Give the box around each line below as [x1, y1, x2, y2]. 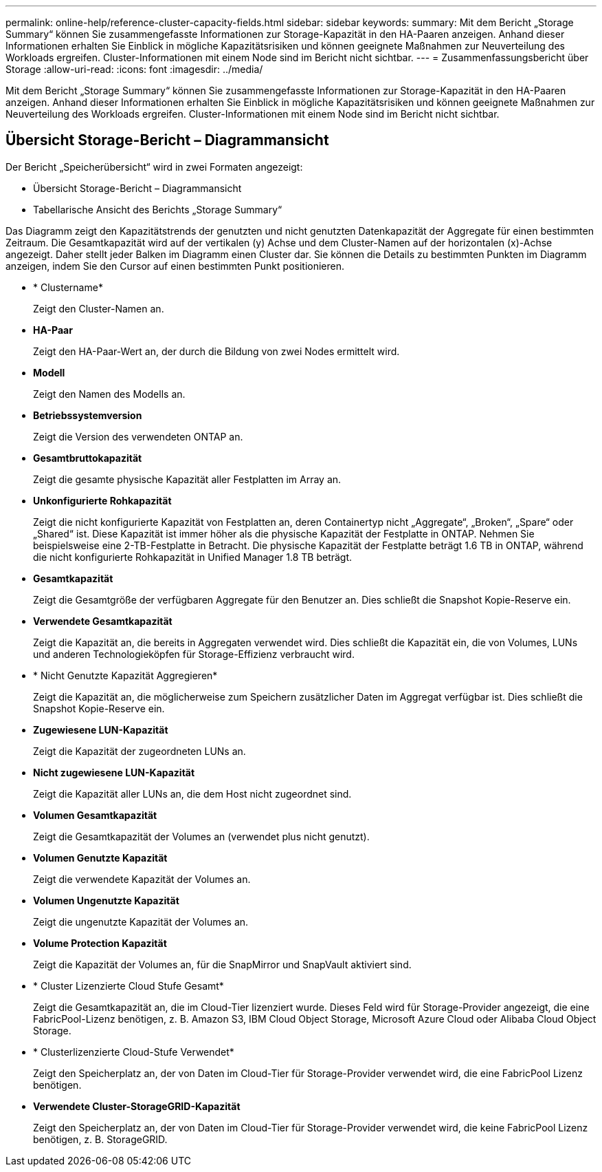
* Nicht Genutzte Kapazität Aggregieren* [33, 669, 218, 681]
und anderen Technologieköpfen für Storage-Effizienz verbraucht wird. [33, 648, 355, 660]
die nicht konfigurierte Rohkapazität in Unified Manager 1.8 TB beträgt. [33, 551, 353, 563]
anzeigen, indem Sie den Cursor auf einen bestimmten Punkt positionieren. [5, 259, 345, 272]
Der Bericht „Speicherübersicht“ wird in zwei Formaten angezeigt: [5, 160, 303, 173]
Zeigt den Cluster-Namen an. [33, 302, 164, 315]
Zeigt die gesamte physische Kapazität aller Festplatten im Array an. [33, 473, 342, 485]
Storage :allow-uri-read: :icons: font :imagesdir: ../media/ [5, 63, 263, 75]
